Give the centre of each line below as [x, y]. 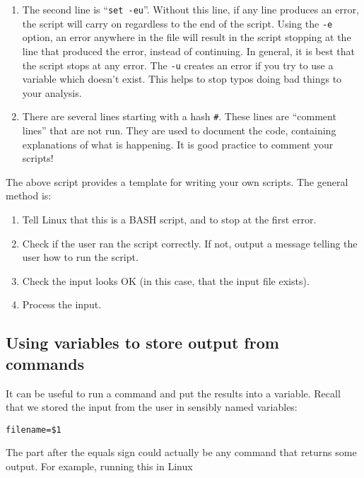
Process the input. [62, 304]
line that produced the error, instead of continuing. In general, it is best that [189, 51]
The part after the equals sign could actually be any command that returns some [181, 452]
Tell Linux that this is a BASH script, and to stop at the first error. [169, 219]
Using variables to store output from [142, 343]
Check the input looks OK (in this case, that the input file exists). [166, 280]
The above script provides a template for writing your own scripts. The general [177, 181]
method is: [29, 196]
